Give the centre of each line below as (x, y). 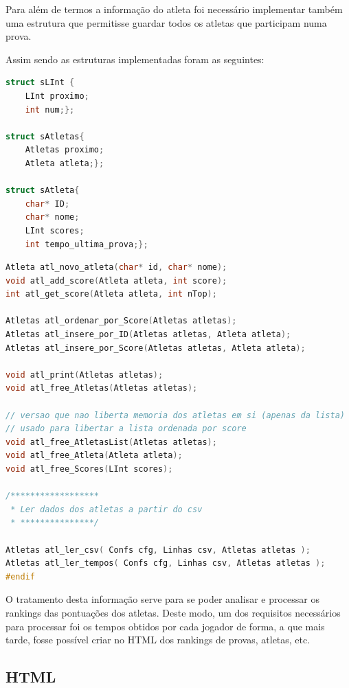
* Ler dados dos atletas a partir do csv (106, 509)
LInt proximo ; (57, 96)
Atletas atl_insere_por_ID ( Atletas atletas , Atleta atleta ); (148, 335)
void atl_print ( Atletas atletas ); (85, 375)
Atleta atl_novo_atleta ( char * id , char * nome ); (116, 267)
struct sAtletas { (45, 136)
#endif (20, 576)
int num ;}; (50, 110)
